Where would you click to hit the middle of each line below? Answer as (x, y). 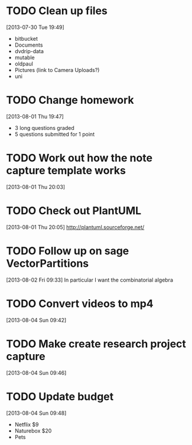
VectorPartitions (48, 263)
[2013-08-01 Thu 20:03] (36, 186)
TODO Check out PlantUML (74, 211)
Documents (29, 45)
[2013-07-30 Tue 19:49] (35, 27)
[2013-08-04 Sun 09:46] (36, 372)
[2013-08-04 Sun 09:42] (36, 320)
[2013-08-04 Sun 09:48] (36, 413)
